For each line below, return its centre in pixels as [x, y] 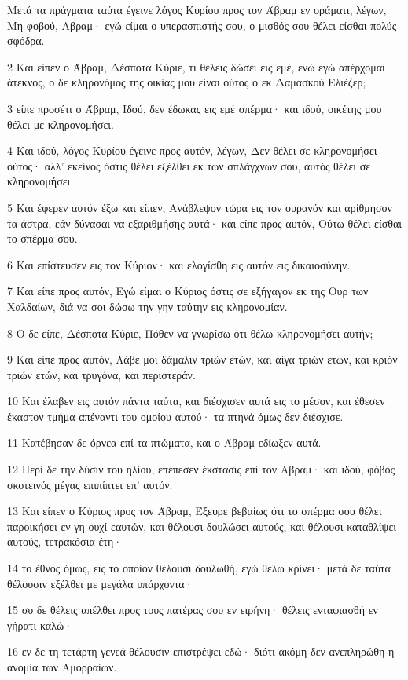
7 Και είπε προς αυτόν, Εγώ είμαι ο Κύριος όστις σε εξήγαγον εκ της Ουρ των [188, 291]
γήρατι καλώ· [40, 625]
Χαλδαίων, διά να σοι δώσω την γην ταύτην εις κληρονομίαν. [147, 306]
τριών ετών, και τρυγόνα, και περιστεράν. [101, 374]
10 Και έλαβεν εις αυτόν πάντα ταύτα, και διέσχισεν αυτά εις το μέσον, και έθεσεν [196, 401]
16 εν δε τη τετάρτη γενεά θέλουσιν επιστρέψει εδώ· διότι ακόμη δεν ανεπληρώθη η [201, 651]
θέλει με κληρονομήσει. [61, 124]
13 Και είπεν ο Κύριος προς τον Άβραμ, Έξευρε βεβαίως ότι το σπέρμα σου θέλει [195, 511]
